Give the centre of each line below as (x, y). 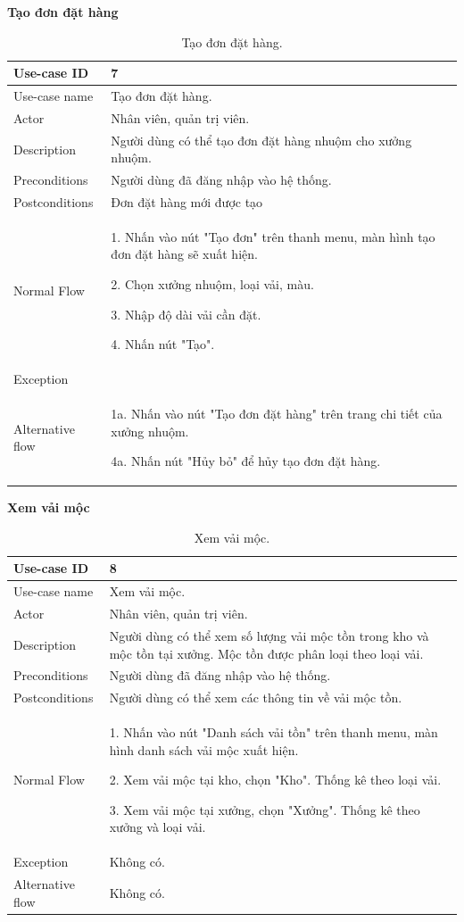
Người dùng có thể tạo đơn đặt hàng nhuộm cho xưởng (261, 140)
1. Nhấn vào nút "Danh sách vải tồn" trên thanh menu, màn (273, 732)
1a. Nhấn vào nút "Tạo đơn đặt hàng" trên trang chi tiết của (277, 413)
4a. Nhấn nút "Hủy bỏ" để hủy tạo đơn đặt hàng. (246, 461)
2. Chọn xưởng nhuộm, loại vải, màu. (212, 284)
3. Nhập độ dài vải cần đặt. (186, 314)
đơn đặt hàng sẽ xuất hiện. (184, 254)
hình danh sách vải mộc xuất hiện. (204, 749)
